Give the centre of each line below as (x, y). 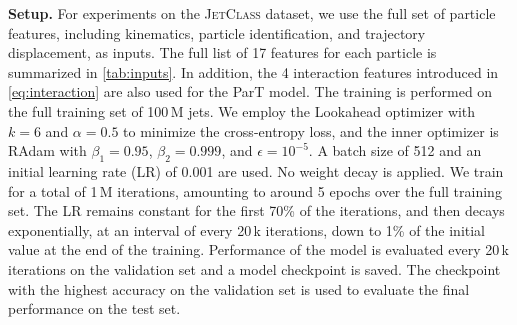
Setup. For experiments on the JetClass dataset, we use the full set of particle (252, 13)
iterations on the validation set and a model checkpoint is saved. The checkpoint (254, 268)
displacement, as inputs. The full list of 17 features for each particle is (222, 52)
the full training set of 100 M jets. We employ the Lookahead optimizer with (242, 110)
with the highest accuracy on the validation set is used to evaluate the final (239, 288)
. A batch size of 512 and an (395, 150)
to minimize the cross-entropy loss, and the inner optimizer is (311, 130)
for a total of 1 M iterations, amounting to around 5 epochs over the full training (255, 190)
